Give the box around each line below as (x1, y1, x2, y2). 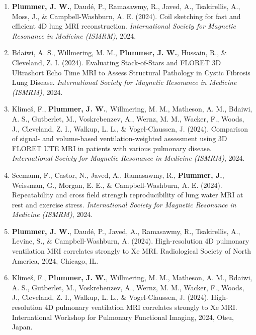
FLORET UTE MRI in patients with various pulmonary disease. (12, 143, 212, 153)
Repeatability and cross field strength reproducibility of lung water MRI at (12, 189, 243, 200)
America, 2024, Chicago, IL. (12, 255, 99, 266)
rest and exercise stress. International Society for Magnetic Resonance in (12, 199, 236, 209)
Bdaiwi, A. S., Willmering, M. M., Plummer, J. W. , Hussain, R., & (12, 47, 227, 58)
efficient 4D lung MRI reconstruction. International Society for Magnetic (12, 21, 236, 31)
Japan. (12, 321, 33, 332)
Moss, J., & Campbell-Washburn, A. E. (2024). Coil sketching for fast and (12, 11, 241, 21)
